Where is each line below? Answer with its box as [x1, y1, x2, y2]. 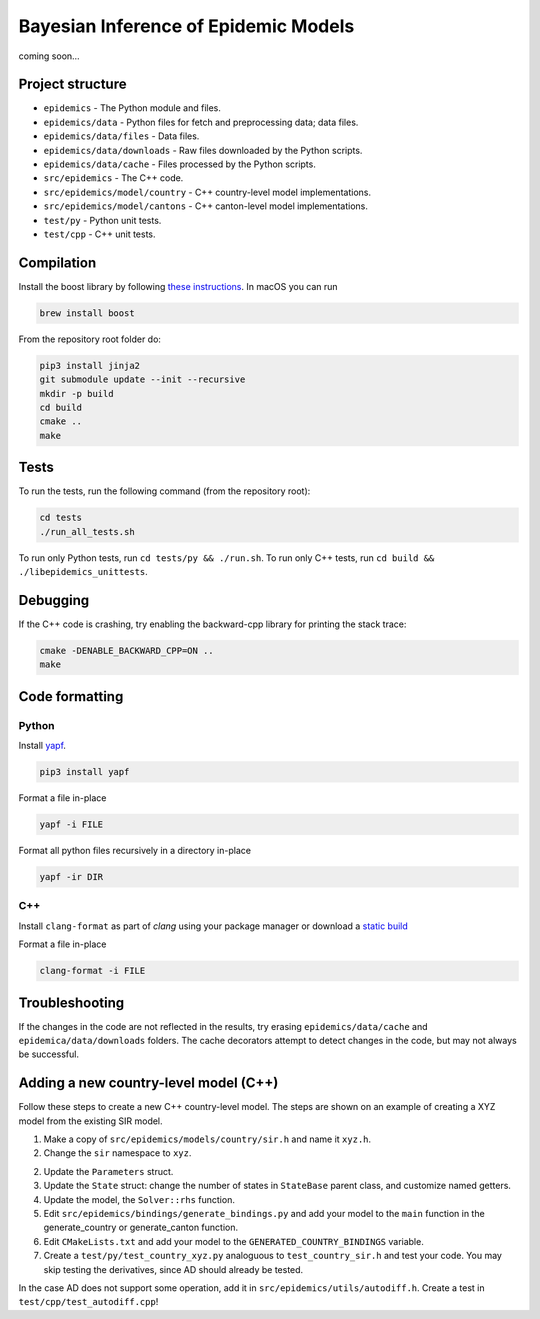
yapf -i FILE [39, 819, 104, 830]
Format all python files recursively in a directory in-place [18, 845, 252, 856]
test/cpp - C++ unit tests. [43, 228, 156, 240]
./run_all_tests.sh [39, 526, 135, 537]
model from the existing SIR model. [18, 1115, 164, 1127]
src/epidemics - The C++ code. [43, 172, 184, 184]
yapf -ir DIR [39, 871, 104, 882]
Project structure [18, 76, 127, 93]
